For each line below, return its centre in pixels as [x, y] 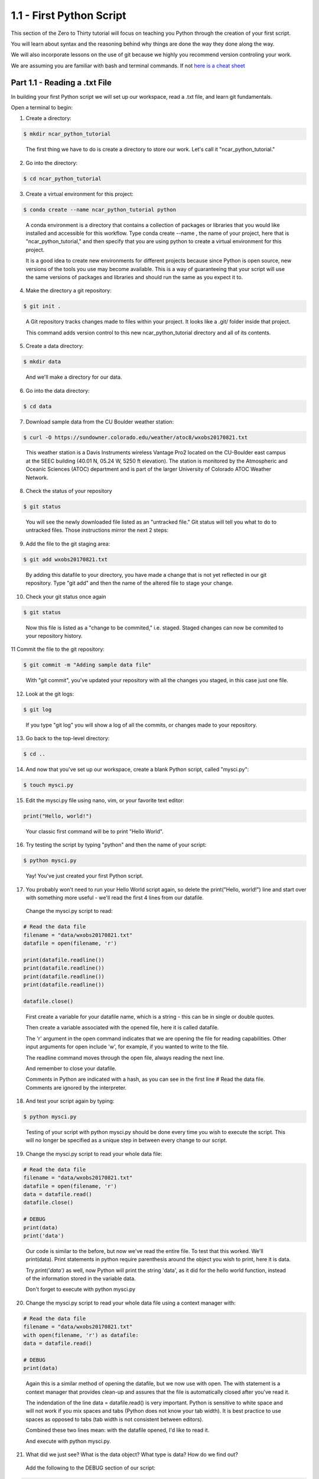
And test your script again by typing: [70, 1101]
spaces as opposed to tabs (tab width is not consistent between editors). [115, 1419]
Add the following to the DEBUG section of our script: [91, 1468]
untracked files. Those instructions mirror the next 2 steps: [97, 530]
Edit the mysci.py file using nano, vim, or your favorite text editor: [105, 800]
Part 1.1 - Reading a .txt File [61, 83]
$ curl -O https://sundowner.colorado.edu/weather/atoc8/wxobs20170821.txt [136, 437]
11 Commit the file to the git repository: [58, 649]
